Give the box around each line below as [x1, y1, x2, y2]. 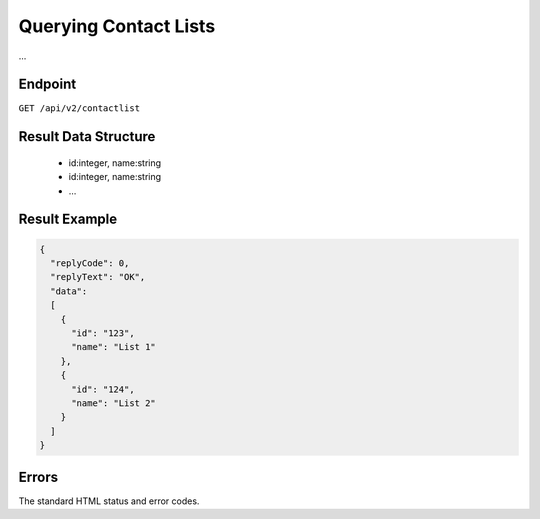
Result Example [18, 211, 118, 228]
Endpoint [18, 76, 77, 93]
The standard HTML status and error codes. [18, 495, 200, 507]
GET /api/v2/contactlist [18, 103, 140, 114]
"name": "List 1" [71, 341, 157, 353]
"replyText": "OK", [50, 271, 146, 283]
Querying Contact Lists [18, 15, 216, 37]
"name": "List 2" [71, 397, 157, 409]
